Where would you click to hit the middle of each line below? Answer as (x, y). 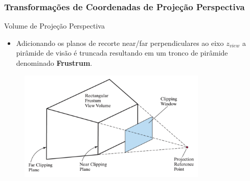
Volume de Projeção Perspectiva (54, 26)
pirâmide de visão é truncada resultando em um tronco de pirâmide (122, 53)
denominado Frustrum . (54, 63)
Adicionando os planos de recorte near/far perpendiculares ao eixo (120, 43)
